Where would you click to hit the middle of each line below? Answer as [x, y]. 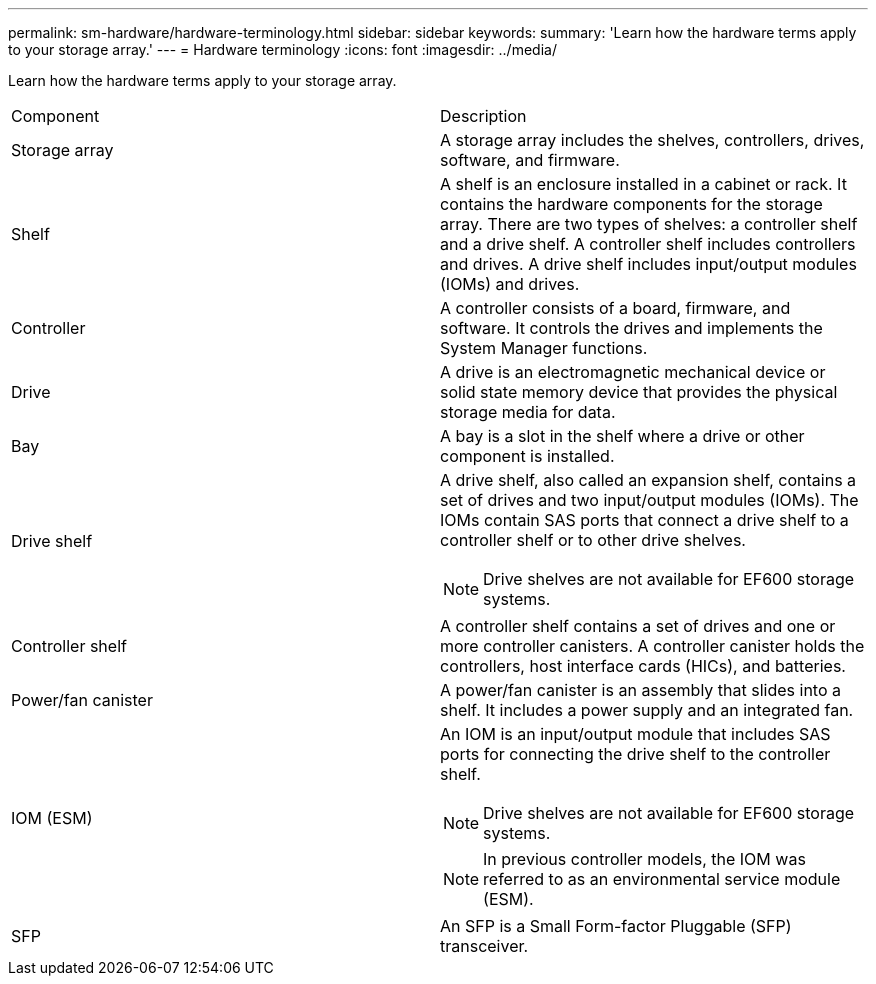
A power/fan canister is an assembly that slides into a [640, 690]
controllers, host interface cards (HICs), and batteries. [643, 666]
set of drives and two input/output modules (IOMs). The [649, 500]
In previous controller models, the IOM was [644, 859]
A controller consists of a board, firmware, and [615, 308]
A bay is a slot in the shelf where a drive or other [622, 436]
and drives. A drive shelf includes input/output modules [648, 264]
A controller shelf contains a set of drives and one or [638, 626]
